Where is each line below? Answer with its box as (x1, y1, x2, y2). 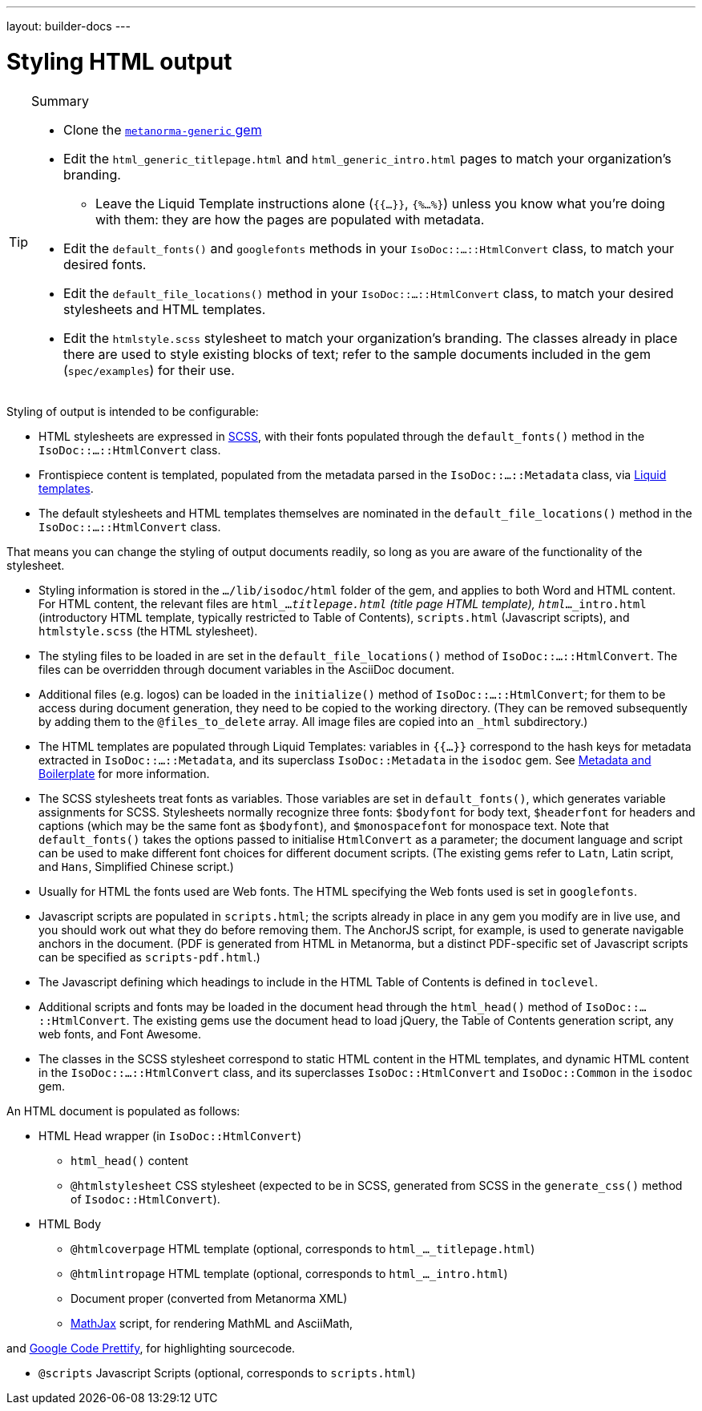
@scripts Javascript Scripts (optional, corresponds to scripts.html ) (38, 1365, 416, 1380)
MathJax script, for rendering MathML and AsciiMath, (71, 1316, 353, 1330)
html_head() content (71, 1153, 188, 1167)
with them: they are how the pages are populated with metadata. (95, 211, 485, 228)
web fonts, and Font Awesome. (38, 1026, 201, 1041)
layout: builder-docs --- (6, 19, 131, 33)
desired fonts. (63, 256, 147, 272)
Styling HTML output (6, 47, 232, 75)
